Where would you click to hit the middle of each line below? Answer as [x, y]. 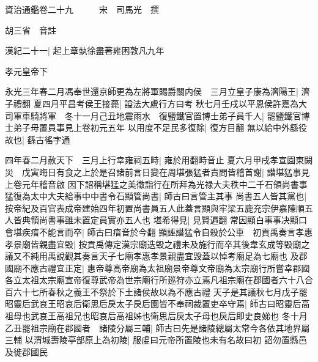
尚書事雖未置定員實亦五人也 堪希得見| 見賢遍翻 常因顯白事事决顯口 [173, 220]
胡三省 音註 [31, 30]
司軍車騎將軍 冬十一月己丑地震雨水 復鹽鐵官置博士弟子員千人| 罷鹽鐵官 [153, 115]
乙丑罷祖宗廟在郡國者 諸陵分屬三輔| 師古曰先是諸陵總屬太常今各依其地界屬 [157, 327]
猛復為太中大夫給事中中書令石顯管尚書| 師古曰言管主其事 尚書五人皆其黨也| [156, 196]
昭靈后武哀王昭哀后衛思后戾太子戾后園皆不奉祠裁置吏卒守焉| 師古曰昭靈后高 [157, 304]
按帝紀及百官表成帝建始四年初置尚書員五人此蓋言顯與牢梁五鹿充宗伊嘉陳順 [155, 208]
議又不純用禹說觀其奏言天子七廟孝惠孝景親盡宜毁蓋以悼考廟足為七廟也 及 [152, 256]
